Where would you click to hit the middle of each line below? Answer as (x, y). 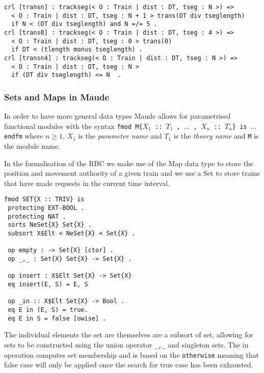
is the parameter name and (120, 136)
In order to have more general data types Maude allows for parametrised (117, 116)
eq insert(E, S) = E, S (48, 284)
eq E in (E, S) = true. (48, 310)
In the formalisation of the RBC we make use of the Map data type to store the (129, 163)
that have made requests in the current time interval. (87, 183)
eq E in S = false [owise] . (57, 318)
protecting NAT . (37, 216)
